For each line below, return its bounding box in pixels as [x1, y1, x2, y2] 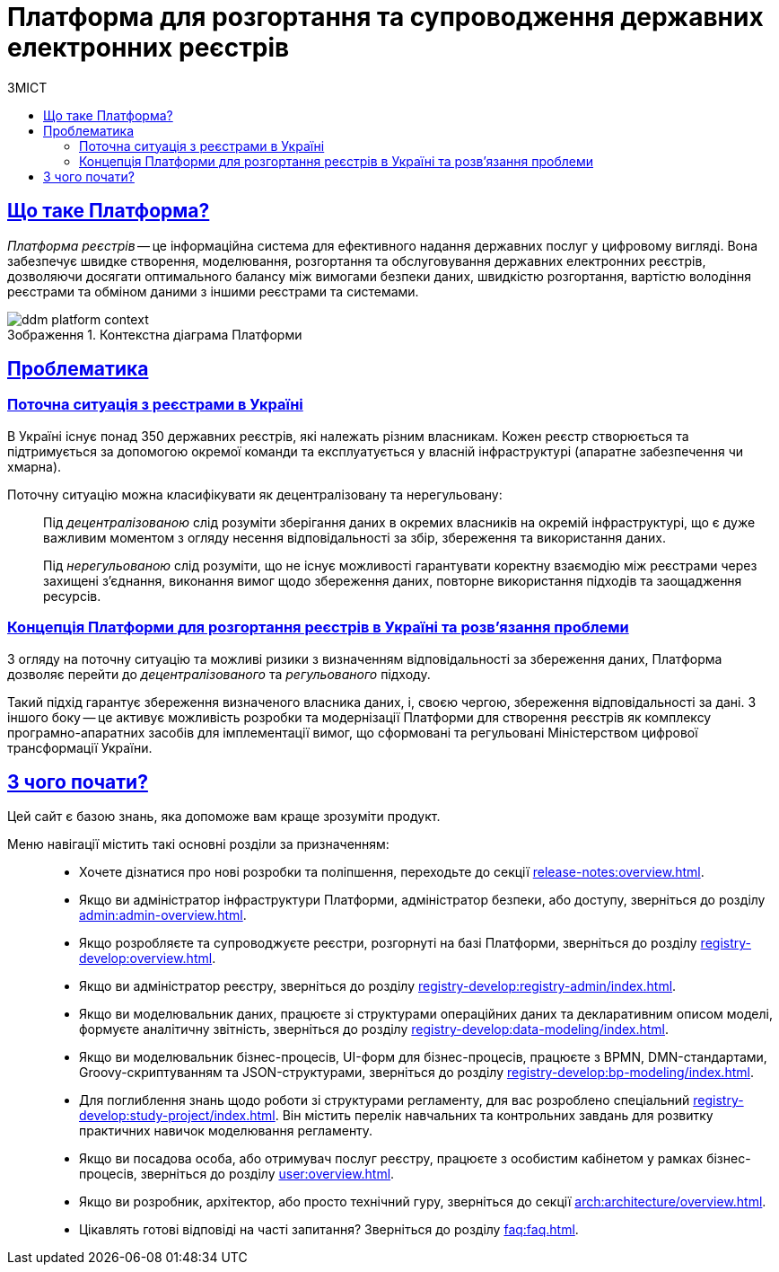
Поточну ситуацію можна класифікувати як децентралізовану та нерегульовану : [7, 486, 503, 502]
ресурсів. [43, 587, 101, 604]
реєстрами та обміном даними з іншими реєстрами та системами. [7, 283, 419, 299]
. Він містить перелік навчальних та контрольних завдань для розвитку [275, 1108, 713, 1124]
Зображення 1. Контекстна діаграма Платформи [7, 326, 302, 342]
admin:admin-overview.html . [79, 907, 247, 923]
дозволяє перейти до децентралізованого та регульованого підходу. [7, 666, 431, 682]
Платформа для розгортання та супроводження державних [7, 2, 764, 32]
